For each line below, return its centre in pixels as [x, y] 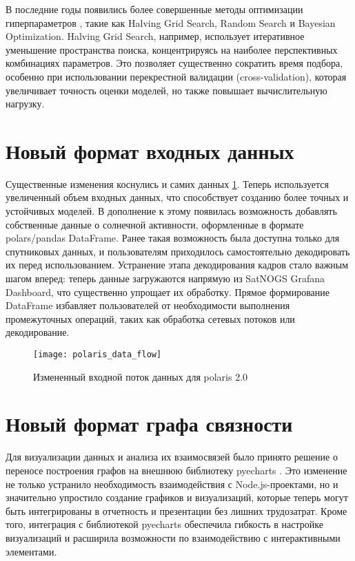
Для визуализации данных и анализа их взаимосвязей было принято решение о [172, 457]
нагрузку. [25, 104]
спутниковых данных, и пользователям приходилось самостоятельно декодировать [178, 251]
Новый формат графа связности [149, 424]
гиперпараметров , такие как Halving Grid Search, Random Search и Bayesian [171, 22]
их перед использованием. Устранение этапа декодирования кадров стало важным [177, 265]
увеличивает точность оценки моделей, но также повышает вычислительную [166, 90]
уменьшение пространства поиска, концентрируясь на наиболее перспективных [172, 49]
